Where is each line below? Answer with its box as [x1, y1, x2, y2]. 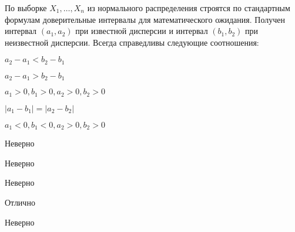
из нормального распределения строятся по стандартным [87, 2, 290, 13]
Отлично [5, 196, 35, 208]
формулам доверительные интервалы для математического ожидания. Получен [5, 13, 285, 25]
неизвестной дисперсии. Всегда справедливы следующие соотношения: [5, 36, 259, 48]
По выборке [5, 2, 47, 13]
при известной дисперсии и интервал [75, 25, 208, 37]
